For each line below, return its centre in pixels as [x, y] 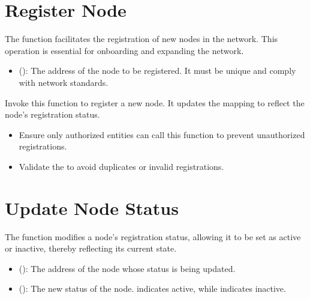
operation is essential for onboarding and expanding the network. [124, 50]
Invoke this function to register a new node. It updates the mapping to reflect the [155, 102]
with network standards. [64, 82]
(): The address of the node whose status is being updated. [127, 268]
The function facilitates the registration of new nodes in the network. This [142, 39]
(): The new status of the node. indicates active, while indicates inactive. [152, 288]
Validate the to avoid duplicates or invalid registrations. [121, 166]
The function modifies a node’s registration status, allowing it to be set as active [153, 236]
